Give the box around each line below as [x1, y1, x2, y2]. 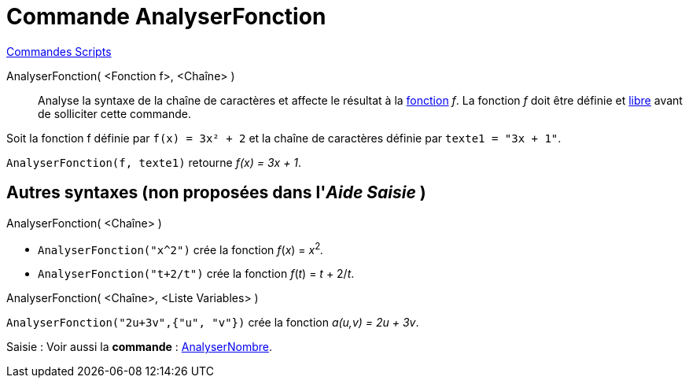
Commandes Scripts [6, 44, 112, 58]
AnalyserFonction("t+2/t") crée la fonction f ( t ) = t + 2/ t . [38, 267, 355, 281]
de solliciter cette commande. [38, 106, 191, 120]
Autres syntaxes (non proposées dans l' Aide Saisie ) [6, 183, 426, 203]
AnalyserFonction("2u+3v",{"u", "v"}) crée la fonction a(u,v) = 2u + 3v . [6, 316, 419, 330]
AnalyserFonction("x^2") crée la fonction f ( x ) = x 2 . [38, 240, 324, 257]
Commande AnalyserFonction [6, 3, 326, 30]
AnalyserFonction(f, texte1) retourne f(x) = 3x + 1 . [6, 155, 302, 169]
